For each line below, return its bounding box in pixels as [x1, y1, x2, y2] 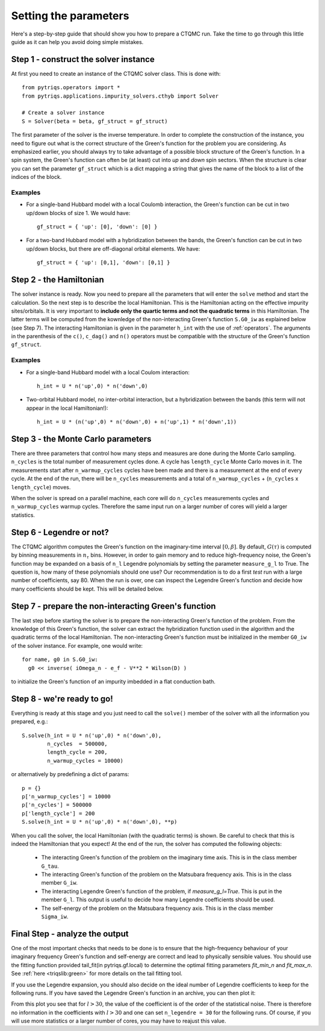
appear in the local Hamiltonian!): [26, 404, 108, 412]
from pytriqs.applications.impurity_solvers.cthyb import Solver [22, 92, 219, 99]
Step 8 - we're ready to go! [11, 694, 114, 704]
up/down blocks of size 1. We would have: [26, 209, 131, 216]
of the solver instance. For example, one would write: [11, 642, 143, 649]
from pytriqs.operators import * [22, 84, 120, 91]
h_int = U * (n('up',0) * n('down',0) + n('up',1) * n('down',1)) [37, 419, 237, 425]
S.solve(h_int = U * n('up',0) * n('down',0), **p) [22, 818, 178, 826]
